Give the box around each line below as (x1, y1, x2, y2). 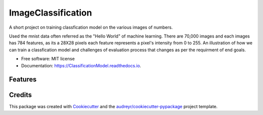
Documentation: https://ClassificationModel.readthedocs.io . (21, 62, 141, 68)
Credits (9, 91, 32, 99)
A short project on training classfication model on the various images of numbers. (9, 24, 173, 30)
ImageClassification (9, 7, 92, 18)
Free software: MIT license (21, 56, 75, 62)
